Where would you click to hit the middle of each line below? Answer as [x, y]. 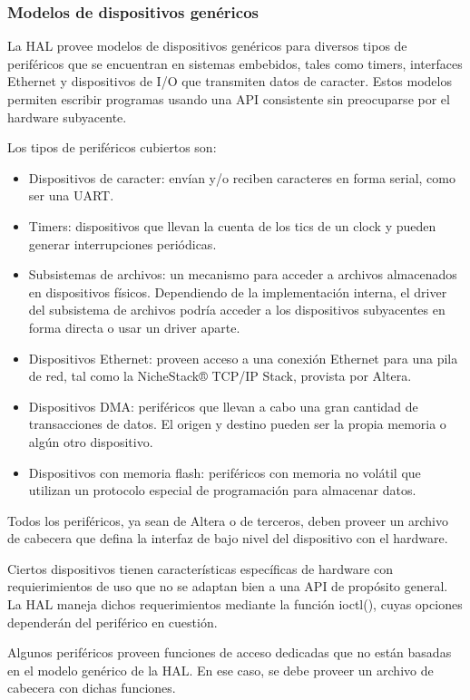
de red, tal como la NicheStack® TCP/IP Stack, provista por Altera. [220, 376]
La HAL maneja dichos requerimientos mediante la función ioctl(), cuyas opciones [235, 604]
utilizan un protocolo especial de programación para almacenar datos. [222, 490]
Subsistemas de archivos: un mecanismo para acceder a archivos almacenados [243, 274]
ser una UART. [71, 195]
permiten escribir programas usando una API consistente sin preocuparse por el [229, 99]
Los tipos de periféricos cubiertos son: [112, 147]
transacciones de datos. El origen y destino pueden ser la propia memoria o [237, 424]
